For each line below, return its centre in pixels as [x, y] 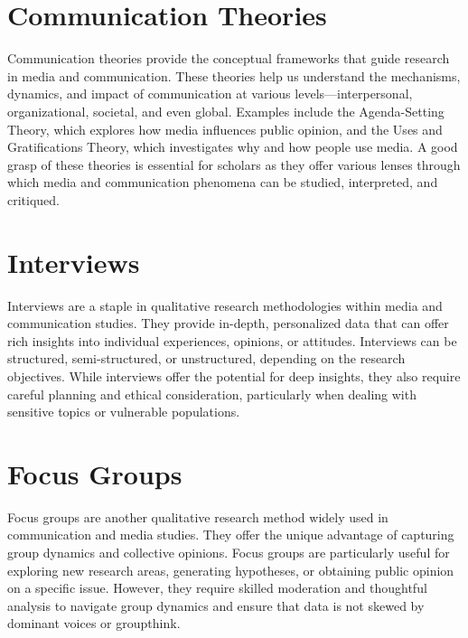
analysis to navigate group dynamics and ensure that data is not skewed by [216, 605]
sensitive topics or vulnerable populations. [124, 412]
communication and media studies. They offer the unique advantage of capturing [231, 535]
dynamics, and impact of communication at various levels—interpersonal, [210, 94]
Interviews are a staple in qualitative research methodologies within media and [225, 305]
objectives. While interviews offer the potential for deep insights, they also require [234, 375]
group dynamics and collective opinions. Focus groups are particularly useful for [229, 553]
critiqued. [34, 199]
